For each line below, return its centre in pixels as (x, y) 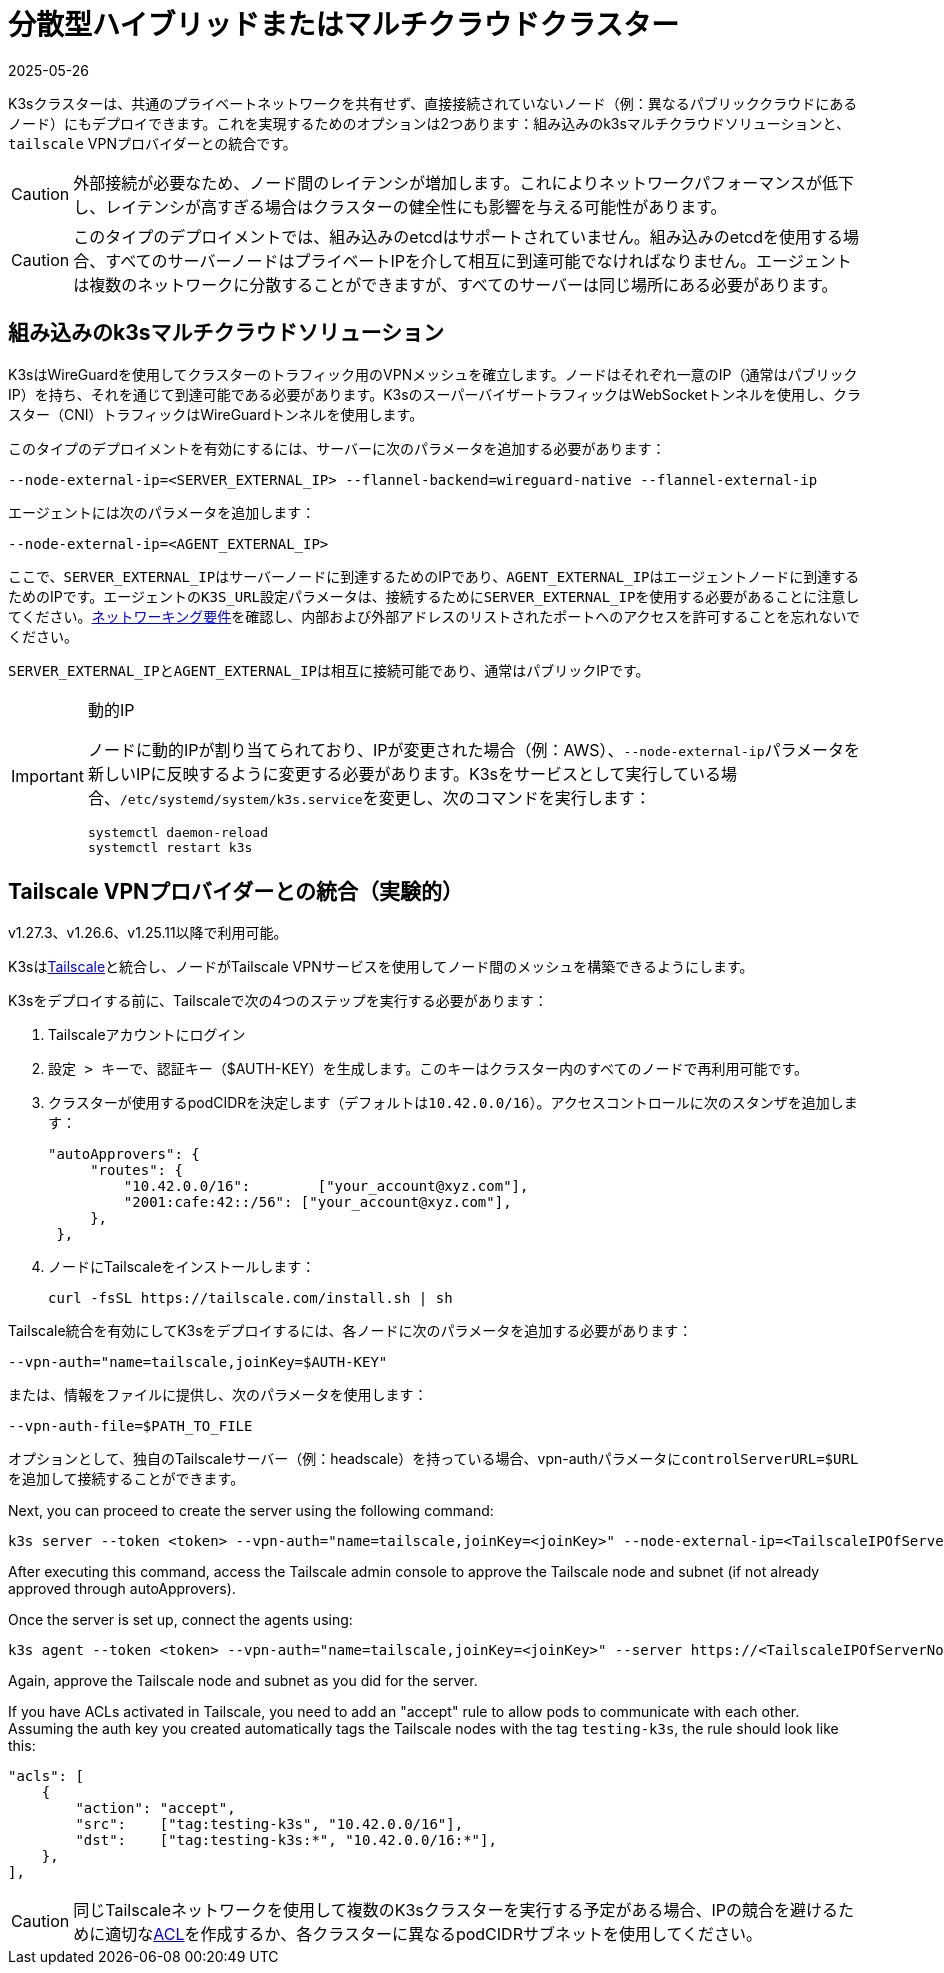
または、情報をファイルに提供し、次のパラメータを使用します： (218, 1395)
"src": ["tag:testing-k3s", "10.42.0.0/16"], (269, 1824)
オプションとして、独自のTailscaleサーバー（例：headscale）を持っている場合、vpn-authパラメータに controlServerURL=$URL (433, 1459)
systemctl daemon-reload (177, 832)
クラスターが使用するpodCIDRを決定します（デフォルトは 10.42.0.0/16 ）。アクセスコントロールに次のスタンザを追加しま (453, 1103)
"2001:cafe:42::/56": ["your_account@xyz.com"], (317, 1202)
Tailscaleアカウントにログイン (147, 1035)
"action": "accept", (155, 1808)
